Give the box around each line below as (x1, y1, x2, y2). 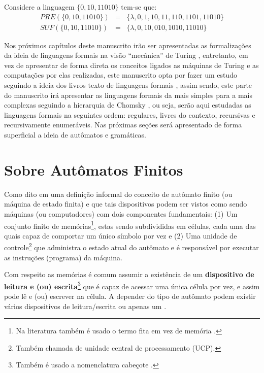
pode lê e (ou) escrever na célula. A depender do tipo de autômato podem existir (4, 291, 256, 301)
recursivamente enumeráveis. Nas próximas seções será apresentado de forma (4, 119, 242, 130)
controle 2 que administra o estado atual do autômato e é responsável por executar (4, 241, 259, 252)
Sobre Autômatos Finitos (4, 159, 183, 180)
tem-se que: (121, 2, 157, 12)
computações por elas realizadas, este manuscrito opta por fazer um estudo (4, 70, 238, 80)
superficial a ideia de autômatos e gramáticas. (4, 129, 146, 140)
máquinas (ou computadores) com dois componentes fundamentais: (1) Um (4, 208, 238, 219)
